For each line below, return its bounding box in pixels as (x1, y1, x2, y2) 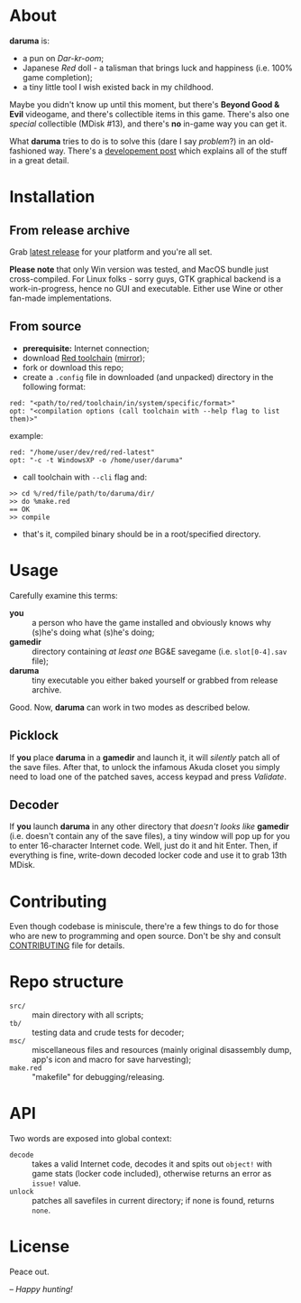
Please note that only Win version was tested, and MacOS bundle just (9, 264, 269, 275)
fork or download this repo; (22, 362, 124, 373)
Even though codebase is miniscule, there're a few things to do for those (9, 921, 279, 932)
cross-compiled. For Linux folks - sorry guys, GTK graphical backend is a (9, 273, 281, 284)
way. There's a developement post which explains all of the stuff (48, 145, 287, 156)
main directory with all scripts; (32, 1010, 144, 1020)
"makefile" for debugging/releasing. (32, 1072, 165, 1083)
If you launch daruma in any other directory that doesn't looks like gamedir (9, 821, 290, 832)
